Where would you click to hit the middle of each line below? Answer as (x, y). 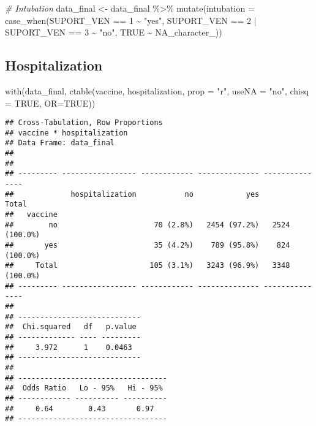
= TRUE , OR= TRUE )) (50, 103)
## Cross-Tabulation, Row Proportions (84, 123)
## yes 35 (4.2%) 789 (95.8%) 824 (148, 245)
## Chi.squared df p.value (71, 327)
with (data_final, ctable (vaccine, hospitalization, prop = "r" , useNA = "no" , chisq (157, 90)
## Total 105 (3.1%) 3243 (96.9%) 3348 (148, 266)
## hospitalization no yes (132, 194)
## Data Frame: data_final (60, 143)
